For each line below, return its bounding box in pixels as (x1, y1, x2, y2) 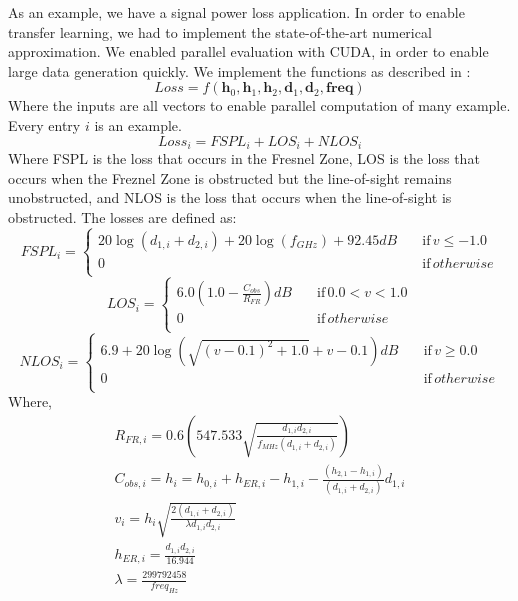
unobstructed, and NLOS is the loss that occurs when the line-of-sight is (8, 187, 452, 208)
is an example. (94, 114, 182, 135)
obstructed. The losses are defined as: (8, 206, 237, 227)
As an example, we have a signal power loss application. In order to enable (8, 2, 465, 22)
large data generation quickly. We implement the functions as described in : (8, 60, 471, 81)
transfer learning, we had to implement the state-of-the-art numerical (8, 21, 432, 42)
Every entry (8, 114, 81, 135)
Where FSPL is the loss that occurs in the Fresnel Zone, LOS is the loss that (8, 148, 480, 169)
